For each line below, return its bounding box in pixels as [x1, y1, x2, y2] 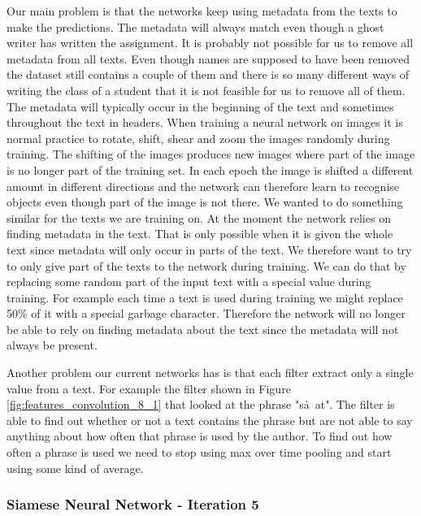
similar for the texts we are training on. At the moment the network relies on [7, 209, 391, 226]
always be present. [7, 336, 98, 353]
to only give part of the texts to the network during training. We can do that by [7, 257, 406, 274]
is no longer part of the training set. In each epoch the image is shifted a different [7, 161, 414, 178]
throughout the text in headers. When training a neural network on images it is [7, 114, 403, 131]
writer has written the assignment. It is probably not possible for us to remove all [7, 34, 414, 51]
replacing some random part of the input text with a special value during [7, 273, 371, 290]
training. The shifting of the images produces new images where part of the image [7, 145, 415, 163]
